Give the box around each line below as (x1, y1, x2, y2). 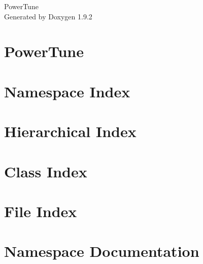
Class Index (4, 161, 87, 181)
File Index (4, 200, 77, 221)
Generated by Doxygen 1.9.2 (4, 11, 92, 21)
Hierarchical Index (4, 121, 137, 142)
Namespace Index (4, 81, 130, 101)
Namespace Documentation (4, 241, 199, 261)
